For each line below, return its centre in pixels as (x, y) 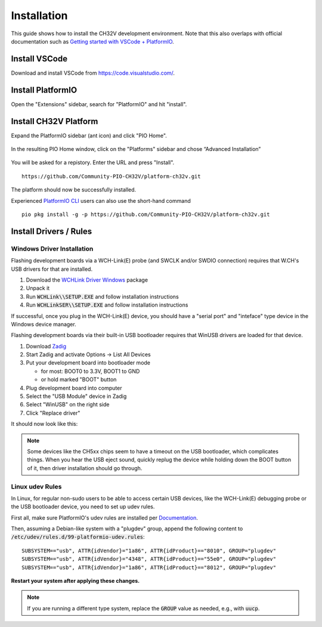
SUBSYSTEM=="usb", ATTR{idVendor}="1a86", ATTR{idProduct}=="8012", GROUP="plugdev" (149, 567)
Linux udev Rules (36, 486)
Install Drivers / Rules (52, 231)
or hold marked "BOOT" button (79, 379)
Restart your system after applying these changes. (75, 581)
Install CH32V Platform (55, 121)
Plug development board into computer (74, 388)
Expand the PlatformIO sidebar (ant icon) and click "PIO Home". (89, 135)
